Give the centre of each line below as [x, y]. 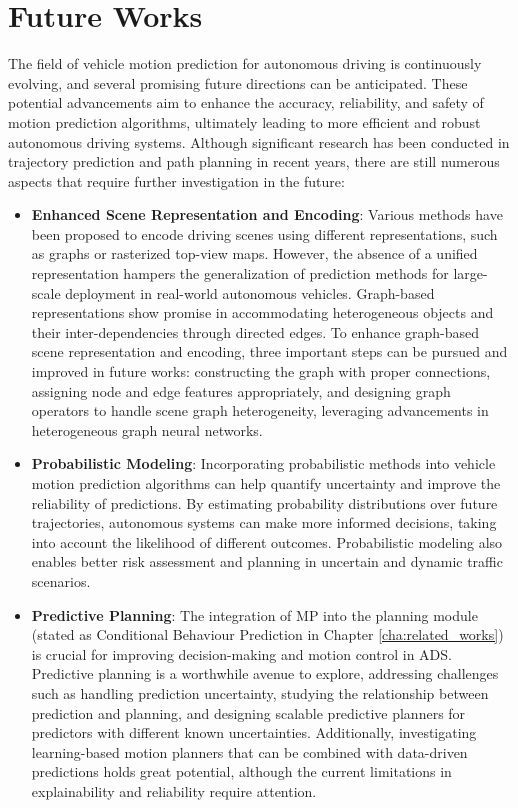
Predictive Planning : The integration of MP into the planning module [254, 614]
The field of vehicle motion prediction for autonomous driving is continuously [245, 63]
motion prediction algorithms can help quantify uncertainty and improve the [266, 483]
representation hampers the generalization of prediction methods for [240, 273]
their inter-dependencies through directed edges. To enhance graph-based [255, 331]
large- [470, 273]
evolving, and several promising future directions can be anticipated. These [238, 82]
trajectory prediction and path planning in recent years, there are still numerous [254, 161]
